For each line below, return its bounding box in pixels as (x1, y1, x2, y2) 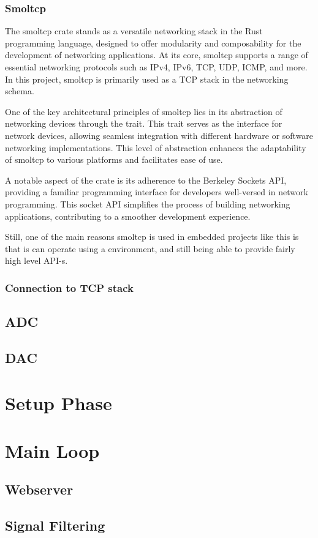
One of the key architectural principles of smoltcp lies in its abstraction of (5, 105, 282, 118)
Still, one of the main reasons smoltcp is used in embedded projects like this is (5, 230, 299, 243)
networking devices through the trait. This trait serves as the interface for (5, 117, 282, 130)
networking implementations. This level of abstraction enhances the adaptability (5, 141, 306, 154)
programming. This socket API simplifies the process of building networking (5, 197, 290, 210)
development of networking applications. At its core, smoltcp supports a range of (5, 48, 308, 61)
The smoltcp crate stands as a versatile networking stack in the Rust (5, 24, 263, 37)
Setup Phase (5, 390, 112, 415)
